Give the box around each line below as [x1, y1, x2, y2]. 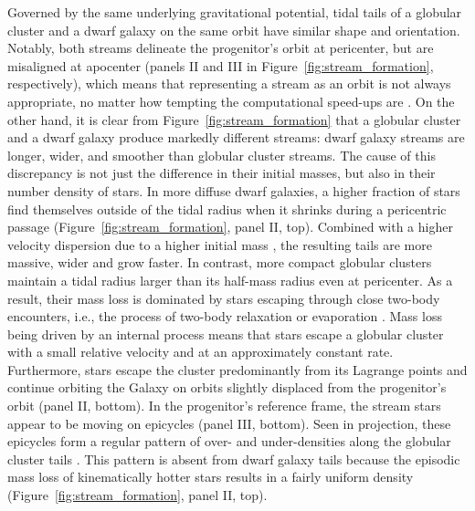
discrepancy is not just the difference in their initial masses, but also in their [7, 163, 436, 182]
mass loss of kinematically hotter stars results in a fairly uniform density [7, 467, 414, 486]
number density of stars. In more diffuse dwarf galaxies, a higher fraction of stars [7, 181, 460, 200]
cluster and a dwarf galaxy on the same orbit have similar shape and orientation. [7, 20, 460, 39]
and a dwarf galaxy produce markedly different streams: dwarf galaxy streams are [7, 128, 465, 147]
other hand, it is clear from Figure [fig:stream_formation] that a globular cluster [7, 109, 461, 129]
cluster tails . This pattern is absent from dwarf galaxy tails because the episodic [7, 449, 460, 468]
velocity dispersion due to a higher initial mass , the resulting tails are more [7, 235, 432, 254]
